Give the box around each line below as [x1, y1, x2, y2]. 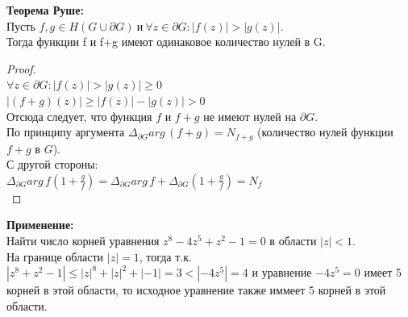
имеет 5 [364, 264, 402, 281]
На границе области [6, 248, 104, 265]
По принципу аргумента [6, 123, 125, 140]
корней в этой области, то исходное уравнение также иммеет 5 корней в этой [6, 282, 386, 298]
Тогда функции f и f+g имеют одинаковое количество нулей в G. [6, 33, 326, 50]
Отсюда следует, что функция [6, 107, 152, 124]
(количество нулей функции [257, 123, 393, 140]
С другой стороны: [6, 156, 98, 173]
